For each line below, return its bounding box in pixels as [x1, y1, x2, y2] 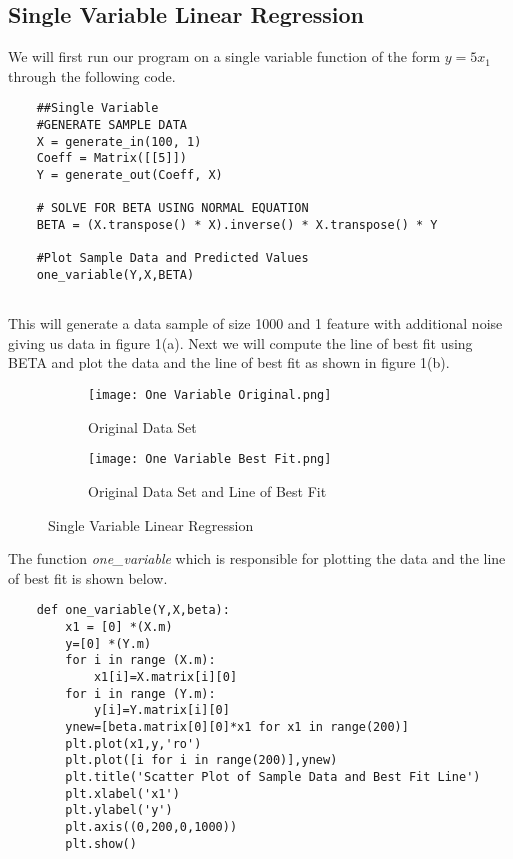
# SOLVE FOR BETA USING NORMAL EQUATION [36, 201, 309, 216]
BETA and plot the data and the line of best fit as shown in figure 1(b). [8, 352, 450, 373]
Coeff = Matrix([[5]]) [36, 151, 187, 166]
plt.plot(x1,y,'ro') [65, 736, 202, 751]
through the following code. [8, 65, 176, 86]
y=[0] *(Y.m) [65, 636, 152, 651]
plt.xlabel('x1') [65, 786, 180, 801]
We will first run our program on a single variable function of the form [8, 46, 441, 67]
